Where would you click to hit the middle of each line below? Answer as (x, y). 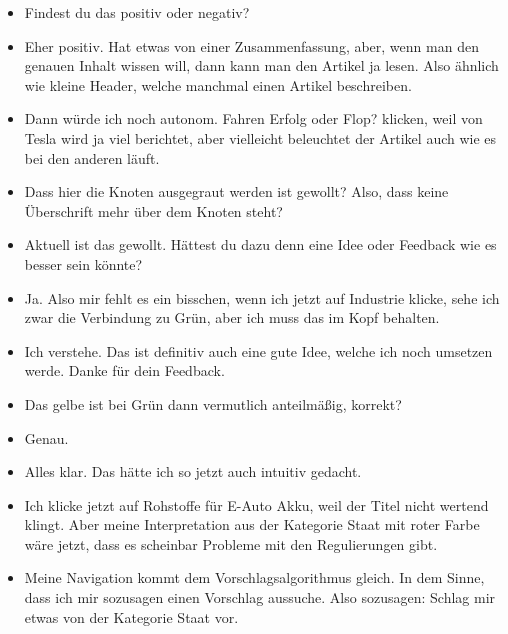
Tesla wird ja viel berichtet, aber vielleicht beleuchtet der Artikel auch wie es (260, 137)
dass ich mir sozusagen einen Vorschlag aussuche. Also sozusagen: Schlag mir (260, 597)
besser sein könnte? (83, 263)
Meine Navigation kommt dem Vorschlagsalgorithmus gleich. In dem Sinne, (254, 577)
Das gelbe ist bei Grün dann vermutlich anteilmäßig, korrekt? (213, 403)
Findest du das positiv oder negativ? (137, 12)
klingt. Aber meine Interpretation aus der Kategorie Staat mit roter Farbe (252, 524)
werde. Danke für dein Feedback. (124, 370)
